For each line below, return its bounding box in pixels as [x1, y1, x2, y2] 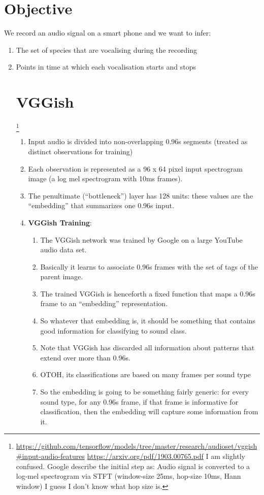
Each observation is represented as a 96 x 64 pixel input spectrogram [28, 163, 243, 174]
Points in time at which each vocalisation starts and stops [16, 61, 196, 72]
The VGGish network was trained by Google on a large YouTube [40, 234, 243, 245]
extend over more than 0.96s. [40, 352, 130, 362]
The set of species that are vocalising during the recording [16, 44, 197, 55]
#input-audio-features [16, 451, 85, 461]
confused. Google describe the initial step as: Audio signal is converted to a [16, 460, 250, 471]
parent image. [40, 271, 83, 282]
